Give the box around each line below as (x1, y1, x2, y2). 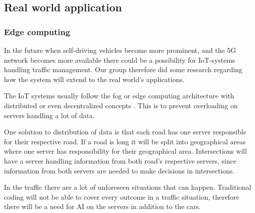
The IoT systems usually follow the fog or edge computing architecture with (4, 90, 234, 101)
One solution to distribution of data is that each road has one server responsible (4, 127, 247, 137)
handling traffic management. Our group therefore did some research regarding (4, 64, 243, 75)
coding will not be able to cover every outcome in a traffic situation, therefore (4, 191, 239, 202)
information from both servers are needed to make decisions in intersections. (4, 165, 235, 175)
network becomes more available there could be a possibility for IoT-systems (4, 54, 235, 65)
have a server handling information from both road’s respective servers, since (4, 155, 237, 166)
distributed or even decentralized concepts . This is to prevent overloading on (4, 100, 238, 110)
